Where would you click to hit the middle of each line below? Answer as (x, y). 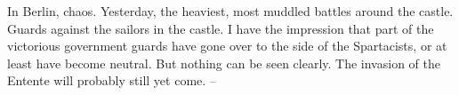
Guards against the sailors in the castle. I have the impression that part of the (221, 28)
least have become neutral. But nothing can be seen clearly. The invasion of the (224, 63)
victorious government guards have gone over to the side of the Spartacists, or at (227, 46)
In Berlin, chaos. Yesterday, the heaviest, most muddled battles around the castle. (230, 11)
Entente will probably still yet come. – (112, 80)
